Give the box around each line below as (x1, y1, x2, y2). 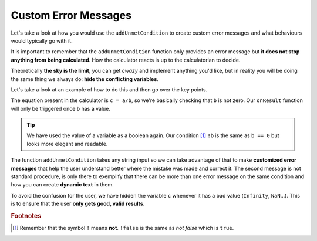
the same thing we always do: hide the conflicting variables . (11, 75, 158, 82)
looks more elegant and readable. (26, 140, 108, 147)
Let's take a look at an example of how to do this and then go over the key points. (11, 86, 208, 93)
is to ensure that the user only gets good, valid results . (11, 200, 145, 208)
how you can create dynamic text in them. (11, 181, 114, 188)
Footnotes (11, 212, 42, 220)
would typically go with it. (11, 37, 73, 44)
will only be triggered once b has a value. (11, 105, 111, 112)
